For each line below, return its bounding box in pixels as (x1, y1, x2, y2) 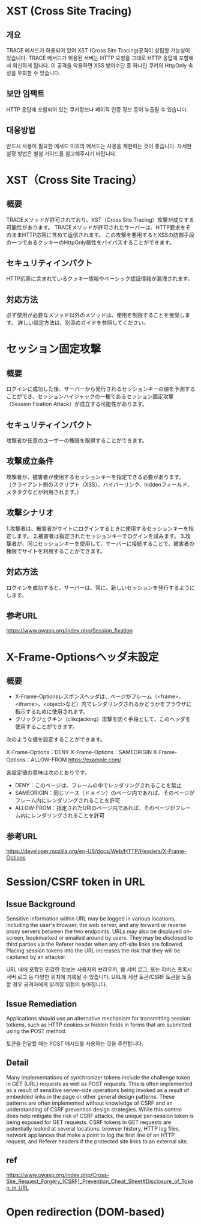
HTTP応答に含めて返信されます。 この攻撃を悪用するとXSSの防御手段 (22, 231, 195, 239)
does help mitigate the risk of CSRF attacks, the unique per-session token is (6, 1112, 194, 1119)
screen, (6, 934, 25, 941)
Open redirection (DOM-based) (6, 1205, 165, 1219)
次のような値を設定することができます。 (6, 736, 106, 743)
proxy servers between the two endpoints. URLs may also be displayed (6, 928, 182, 935)
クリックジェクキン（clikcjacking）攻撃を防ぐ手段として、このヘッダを (14, 716, 191, 723)
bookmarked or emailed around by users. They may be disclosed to (26, 934, 193, 941)
